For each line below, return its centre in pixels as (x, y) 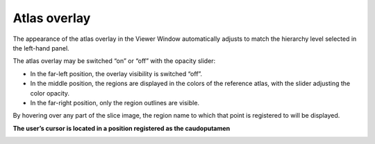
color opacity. (50, 93)
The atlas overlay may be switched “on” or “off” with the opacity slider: (114, 61)
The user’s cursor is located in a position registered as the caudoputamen (122, 128)
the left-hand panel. (41, 48)
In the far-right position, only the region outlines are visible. (115, 102)
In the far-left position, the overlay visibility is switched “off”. (116, 73)
